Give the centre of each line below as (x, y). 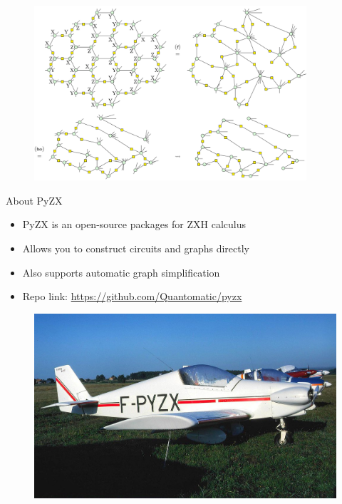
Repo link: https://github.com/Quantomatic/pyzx (132, 296)
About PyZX (34, 200)
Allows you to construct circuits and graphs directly (136, 248)
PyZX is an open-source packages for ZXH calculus (134, 224)
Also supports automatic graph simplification (121, 272)
